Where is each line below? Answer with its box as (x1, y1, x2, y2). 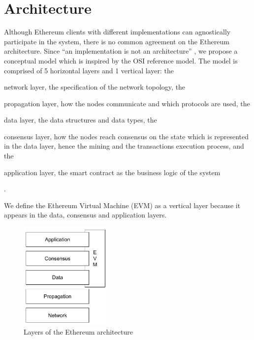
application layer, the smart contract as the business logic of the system (4, 167, 221, 177)
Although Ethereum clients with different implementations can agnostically (4, 27, 231, 37)
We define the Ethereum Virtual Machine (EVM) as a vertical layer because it (4, 200, 241, 210)
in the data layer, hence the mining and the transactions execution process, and (4, 141, 244, 151)
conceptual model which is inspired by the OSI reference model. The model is (4, 55, 238, 65)
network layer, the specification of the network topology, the (4, 82, 186, 92)
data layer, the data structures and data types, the (4, 115, 157, 125)
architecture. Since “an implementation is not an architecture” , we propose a (4, 46, 238, 56)
